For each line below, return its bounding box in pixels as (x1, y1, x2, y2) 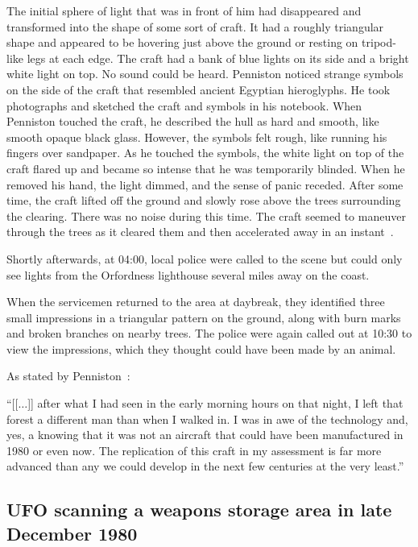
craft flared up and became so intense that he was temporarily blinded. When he (6, 160, 405, 176)
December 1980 (6, 520, 138, 545)
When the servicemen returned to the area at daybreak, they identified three (6, 293, 385, 310)
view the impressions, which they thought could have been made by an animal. (6, 340, 396, 357)
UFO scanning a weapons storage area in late (6, 497, 392, 522)
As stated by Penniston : (6, 367, 130, 384)
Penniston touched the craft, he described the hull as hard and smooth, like (6, 113, 379, 130)
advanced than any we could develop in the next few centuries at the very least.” (6, 458, 404, 474)
